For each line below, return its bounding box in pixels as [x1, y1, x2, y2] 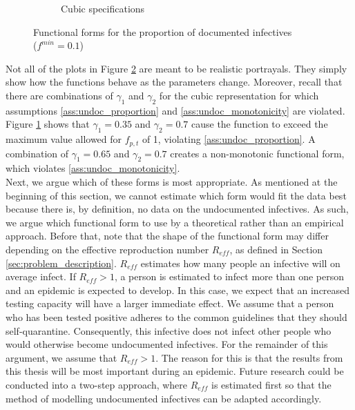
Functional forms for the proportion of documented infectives [33, 24, 292, 39]
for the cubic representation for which [159, 88, 319, 102]
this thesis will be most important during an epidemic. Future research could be [6, 364, 344, 378]
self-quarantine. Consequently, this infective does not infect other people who [6, 323, 332, 338]
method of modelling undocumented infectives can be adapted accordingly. [6, 391, 322, 405]
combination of [6, 146, 69, 160]
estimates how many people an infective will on [140, 255, 340, 270]
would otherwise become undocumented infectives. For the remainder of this [6, 337, 328, 351]
